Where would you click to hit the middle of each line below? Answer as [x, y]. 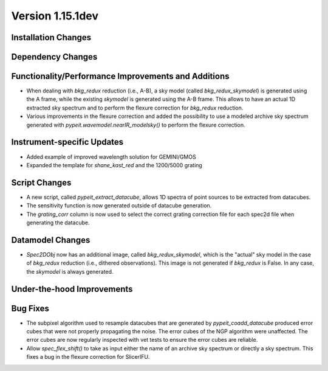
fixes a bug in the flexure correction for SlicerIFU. [88, 357]
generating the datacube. [58, 223]
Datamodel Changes [51, 240]
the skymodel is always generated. [70, 271]
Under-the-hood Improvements [72, 289]
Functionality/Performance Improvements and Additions [120, 76]
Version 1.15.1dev [55, 16]
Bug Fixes [30, 308]
